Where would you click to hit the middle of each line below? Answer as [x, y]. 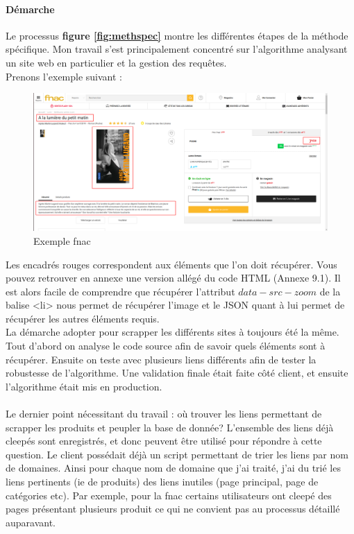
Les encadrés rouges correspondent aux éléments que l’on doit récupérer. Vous [171, 264]
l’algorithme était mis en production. [84, 386]
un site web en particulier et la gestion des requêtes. [116, 62]
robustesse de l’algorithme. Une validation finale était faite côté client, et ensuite [177, 373]
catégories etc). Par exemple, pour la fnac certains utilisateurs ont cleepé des [169, 495]
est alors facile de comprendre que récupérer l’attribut [120, 291]
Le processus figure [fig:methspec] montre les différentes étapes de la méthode [177, 35]
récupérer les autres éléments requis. [83, 318]
